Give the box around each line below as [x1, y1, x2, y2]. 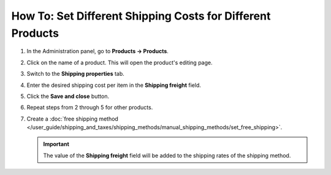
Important [43, 141, 70, 148]
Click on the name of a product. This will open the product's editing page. [26, 59, 213, 66]
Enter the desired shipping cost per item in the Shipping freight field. [26, 81, 202, 89]
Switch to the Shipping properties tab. [26, 70, 125, 78]
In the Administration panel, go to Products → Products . [26, 48, 169, 55]
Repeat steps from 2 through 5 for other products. [26, 104, 153, 111]
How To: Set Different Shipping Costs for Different [11, 9, 271, 23]
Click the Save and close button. [26, 92, 110, 100]
